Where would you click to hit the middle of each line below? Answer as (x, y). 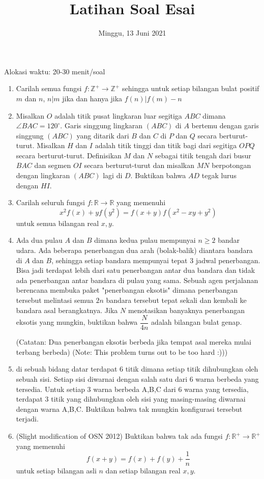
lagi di (113, 175)
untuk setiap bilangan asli (56, 471)
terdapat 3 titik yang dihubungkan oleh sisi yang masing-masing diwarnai (131, 399)
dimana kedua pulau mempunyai (145, 240)
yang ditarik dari (103, 135)
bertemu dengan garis (225, 125)
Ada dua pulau (39, 240)
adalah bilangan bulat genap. (197, 322)
